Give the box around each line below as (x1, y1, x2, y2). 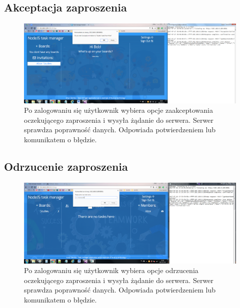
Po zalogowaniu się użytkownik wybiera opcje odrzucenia (24, 265, 198, 276)
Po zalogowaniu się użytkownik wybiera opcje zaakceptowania (24, 105, 213, 115)
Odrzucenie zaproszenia (4, 158, 128, 174)
